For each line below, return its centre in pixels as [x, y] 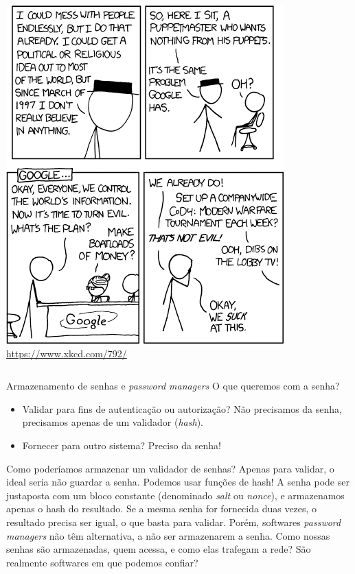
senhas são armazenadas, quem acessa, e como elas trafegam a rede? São [159, 549]
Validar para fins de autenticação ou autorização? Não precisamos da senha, [182, 408]
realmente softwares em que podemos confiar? [102, 562]
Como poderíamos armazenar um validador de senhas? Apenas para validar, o [170, 468]
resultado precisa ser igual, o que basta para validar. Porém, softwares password [174, 522]
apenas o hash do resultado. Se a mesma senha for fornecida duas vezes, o [162, 509]
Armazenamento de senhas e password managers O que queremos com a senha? [173, 386]
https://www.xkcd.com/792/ [67, 353]
